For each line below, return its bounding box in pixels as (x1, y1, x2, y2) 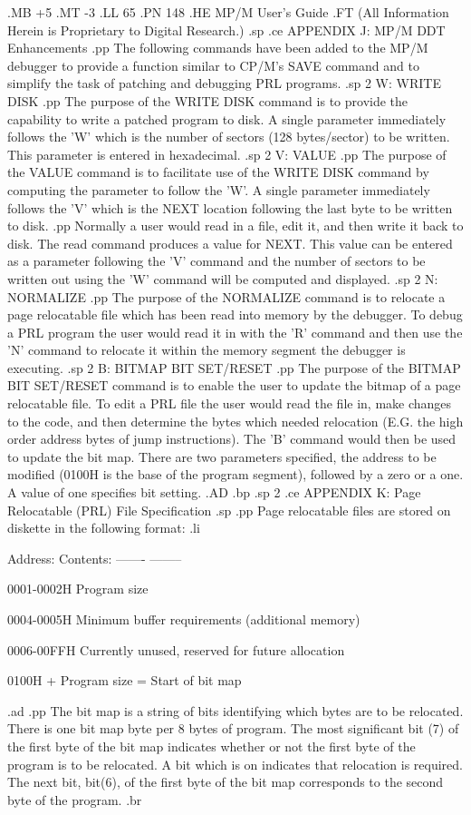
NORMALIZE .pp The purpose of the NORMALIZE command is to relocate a (7, 287, 446, 306)
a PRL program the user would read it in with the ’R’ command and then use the (7, 322, 463, 341)
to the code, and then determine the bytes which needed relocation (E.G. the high (7, 411, 464, 430)
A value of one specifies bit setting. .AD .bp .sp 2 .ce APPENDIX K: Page (7, 483, 421, 502)
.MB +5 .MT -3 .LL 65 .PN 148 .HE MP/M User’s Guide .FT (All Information (7, 3, 449, 21)
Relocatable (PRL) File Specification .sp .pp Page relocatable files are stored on (7, 500, 451, 519)
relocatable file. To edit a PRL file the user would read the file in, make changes (7, 394, 452, 413)
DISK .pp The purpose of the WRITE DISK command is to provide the (7, 91, 409, 110)
